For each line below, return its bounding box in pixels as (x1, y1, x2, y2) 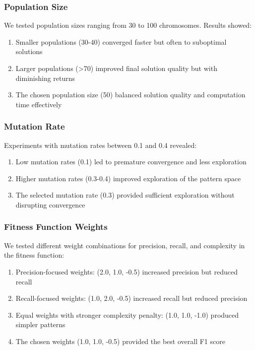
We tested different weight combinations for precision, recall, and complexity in (4, 240, 245, 250)
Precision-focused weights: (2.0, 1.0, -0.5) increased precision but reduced (15, 266, 238, 277)
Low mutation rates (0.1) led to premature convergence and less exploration (15, 156, 247, 167)
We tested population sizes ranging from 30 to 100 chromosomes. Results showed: (4, 20, 252, 30)
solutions (15, 46, 43, 57)
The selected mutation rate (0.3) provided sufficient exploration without (15, 190, 235, 200)
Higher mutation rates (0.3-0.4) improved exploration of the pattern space (15, 173, 241, 183)
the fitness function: (4, 250, 64, 260)
